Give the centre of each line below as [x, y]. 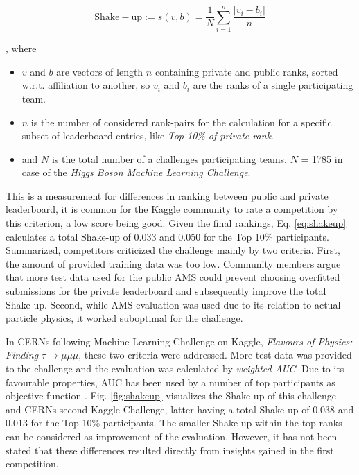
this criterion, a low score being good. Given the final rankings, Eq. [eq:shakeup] [176, 223]
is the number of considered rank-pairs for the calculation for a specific [181, 122]
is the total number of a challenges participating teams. [169, 158]
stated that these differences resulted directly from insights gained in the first [170, 450]
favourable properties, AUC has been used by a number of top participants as [170, 382]
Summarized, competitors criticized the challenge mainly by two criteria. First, [173, 250]
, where [21, 48]
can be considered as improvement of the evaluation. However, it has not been [172, 436]
